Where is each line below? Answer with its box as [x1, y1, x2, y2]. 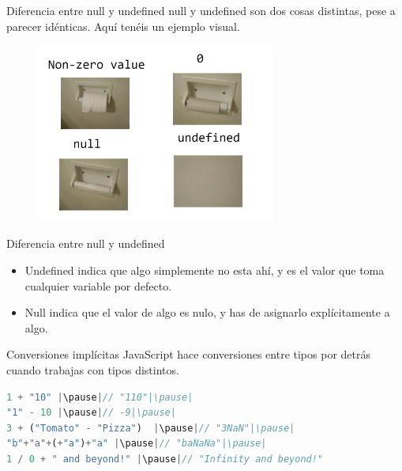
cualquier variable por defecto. [24, 277, 172, 294]
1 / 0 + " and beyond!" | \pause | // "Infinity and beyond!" [6, 453, 324, 465]
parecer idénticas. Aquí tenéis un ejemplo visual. [6, 17, 240, 34]
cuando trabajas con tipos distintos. [6, 361, 179, 378]
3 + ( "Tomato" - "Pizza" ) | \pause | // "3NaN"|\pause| [6, 422, 295, 434]
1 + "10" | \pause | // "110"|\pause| [6, 391, 193, 403]
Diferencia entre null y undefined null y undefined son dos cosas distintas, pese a [6, 2, 396, 18]
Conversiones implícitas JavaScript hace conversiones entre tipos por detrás [6, 346, 370, 363]
